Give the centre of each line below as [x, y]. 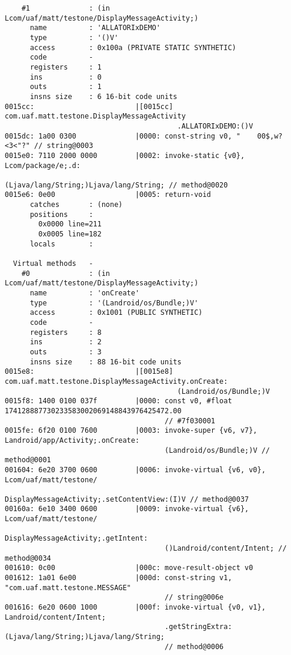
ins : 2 [66, 342]
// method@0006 [194, 646]
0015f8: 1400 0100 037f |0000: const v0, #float [118, 401]
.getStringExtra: [198, 627]
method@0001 [28, 460]
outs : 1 [66, 87]
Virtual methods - [53, 264]
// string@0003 [64, 146]
